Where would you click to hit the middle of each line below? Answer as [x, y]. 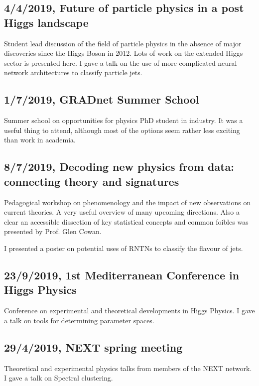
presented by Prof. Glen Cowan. [53, 231]
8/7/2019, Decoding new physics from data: [119, 167]
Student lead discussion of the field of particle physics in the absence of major [123, 43]
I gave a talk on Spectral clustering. [59, 378]
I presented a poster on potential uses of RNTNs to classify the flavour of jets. [124, 248]
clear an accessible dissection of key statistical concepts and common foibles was [126, 221]
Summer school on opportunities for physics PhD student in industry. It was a [124, 120]
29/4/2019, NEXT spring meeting [93, 347]
